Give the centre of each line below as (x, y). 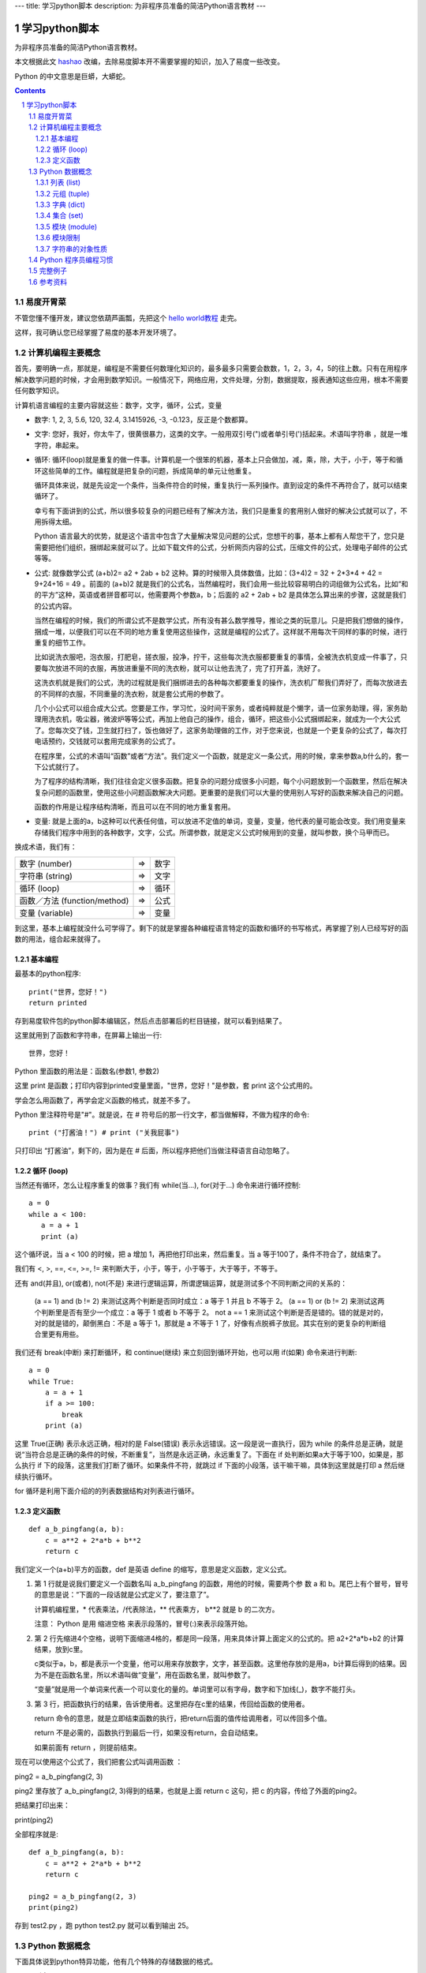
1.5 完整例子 (48, 271)
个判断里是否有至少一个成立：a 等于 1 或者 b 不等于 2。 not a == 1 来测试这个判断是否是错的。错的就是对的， (211, 1312)
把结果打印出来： (42, 1805)
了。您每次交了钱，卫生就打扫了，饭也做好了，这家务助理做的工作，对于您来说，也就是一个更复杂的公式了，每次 (217, 730)
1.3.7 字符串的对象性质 (72, 249)
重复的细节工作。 (62, 642)
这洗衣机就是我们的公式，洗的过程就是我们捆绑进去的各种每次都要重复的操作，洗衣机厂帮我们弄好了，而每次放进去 (221, 683)
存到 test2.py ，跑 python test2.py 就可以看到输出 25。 (104, 1925)
